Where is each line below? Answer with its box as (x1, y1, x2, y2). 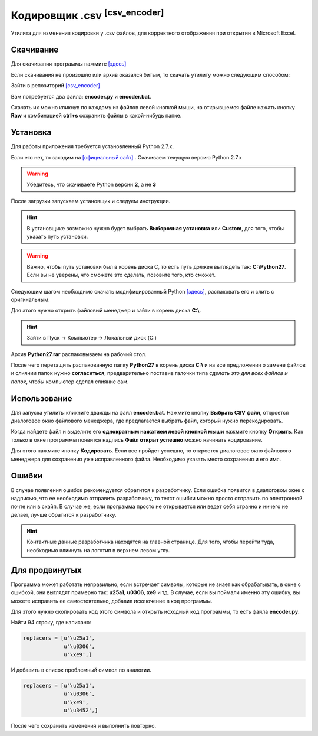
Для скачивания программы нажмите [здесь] (11, 60, 127, 67)
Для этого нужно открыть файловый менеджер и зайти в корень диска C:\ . (11, 307, 201, 314)
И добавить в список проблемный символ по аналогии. (11, 666, 151, 673)
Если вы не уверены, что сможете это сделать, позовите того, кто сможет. (26, 272, 216, 279)
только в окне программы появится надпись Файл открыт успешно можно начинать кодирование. (11, 436, 263, 443)
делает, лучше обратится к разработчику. (11, 511, 117, 518)
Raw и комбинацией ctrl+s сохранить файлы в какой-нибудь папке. (11, 112, 182, 119)
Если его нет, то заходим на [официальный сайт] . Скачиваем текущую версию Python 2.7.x (11, 154, 243, 161)
